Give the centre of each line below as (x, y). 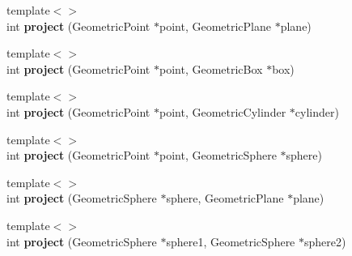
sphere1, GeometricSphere (231, 241)
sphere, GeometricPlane (225, 198)
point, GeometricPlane (215, 26)
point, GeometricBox (211, 68)
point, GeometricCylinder (223, 111)
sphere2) (325, 241)
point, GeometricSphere (218, 155)
